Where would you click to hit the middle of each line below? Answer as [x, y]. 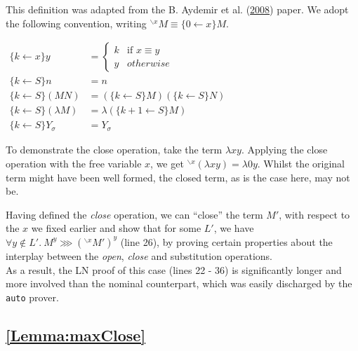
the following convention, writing [76, 23]
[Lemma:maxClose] [76, 335]
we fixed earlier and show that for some [116, 228]
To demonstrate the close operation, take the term [114, 150]
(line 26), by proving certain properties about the [226, 241]
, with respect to [314, 214]
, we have [234, 228]
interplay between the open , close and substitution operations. [139, 255]
